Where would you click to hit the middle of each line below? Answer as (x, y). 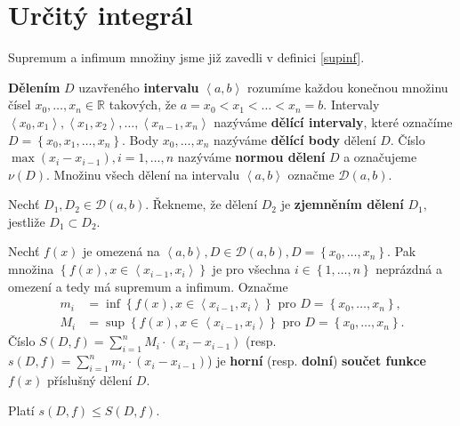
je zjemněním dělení (342, 204)
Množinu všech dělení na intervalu (147, 174)
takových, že (143, 104)
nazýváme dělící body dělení (295, 139)
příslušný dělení (90, 379)
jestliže (27, 221)
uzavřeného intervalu (139, 87)
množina (31, 269)
